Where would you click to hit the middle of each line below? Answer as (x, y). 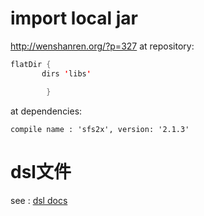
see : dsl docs (39, 200)
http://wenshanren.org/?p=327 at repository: (102, 46)
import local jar (74, 18)
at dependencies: (46, 111)
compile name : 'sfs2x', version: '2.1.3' (100, 129)
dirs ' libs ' (66, 73)
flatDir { (31, 64)
